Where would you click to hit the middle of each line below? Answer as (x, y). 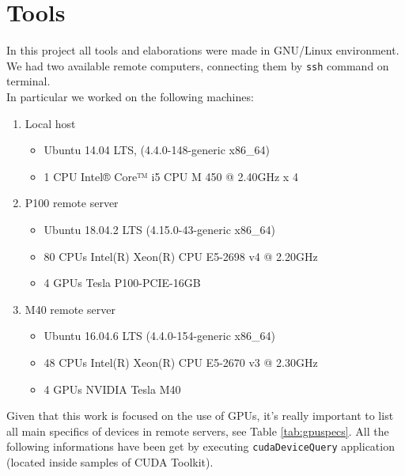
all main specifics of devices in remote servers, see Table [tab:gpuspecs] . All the (198, 431)
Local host (50, 123)
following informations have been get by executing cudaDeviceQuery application (201, 446)
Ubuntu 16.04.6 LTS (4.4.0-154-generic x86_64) (159, 336)
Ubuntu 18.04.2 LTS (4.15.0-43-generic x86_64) (159, 229)
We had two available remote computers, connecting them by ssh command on (198, 65)
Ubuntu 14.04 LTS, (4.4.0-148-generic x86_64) (157, 150)
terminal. (28, 81)
